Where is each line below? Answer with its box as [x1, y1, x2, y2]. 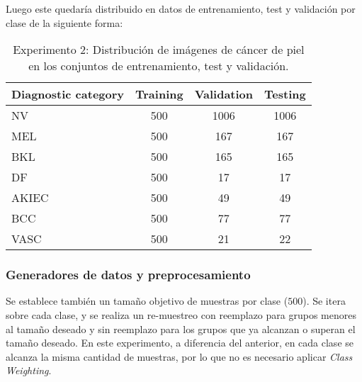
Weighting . [6, 363, 52, 378]
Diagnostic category [11, 86, 125, 103]
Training [135, 86, 183, 103]
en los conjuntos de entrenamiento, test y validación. [28, 57, 289, 74]
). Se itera [302, 293, 346, 308]
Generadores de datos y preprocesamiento [6, 266, 251, 283]
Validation [194, 86, 254, 103]
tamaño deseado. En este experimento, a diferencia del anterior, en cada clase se [6, 335, 353, 350]
